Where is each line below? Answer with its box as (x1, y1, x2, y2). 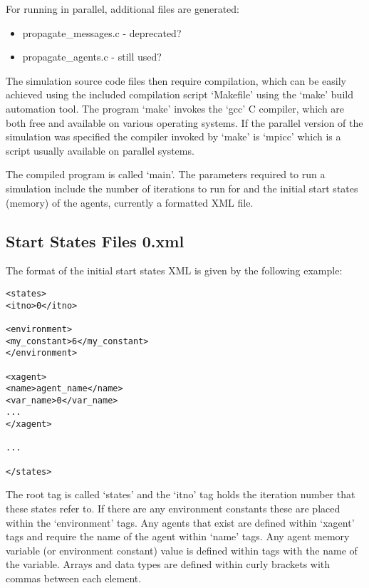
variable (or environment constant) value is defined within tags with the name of (6, 542, 358, 557)
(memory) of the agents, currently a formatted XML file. (6, 195, 254, 210)
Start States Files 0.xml (6, 229, 184, 252)
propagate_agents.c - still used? (22, 49, 162, 64)
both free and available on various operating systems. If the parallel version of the (6, 115, 363, 130)
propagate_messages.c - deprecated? (22, 25, 182, 40)
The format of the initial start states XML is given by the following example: (6, 263, 343, 278)
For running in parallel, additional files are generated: (6, 1, 239, 16)
